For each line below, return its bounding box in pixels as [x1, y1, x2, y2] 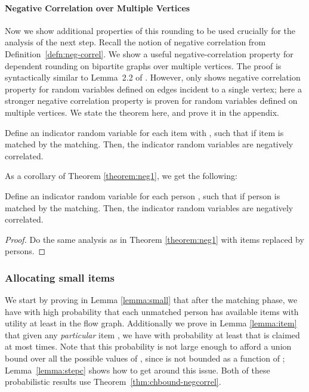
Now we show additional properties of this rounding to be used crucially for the [5, 24, 296, 36]
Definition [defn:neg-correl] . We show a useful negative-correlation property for [5, 47, 293, 60]
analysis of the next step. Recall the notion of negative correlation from [5, 36, 266, 48]
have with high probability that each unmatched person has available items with [5, 305, 299, 317]
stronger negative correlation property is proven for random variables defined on [5, 94, 298, 107]
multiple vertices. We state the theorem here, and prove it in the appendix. [5, 106, 279, 118]
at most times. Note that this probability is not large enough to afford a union [5, 340, 292, 353]
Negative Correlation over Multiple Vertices [5, 1, 190, 14]
